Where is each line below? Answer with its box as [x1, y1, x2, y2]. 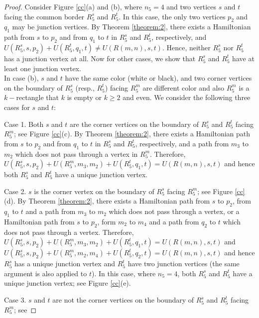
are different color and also [142, 82, 224, 93]
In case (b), [4, 73, 39, 83]
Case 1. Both [4, 118, 44, 129]
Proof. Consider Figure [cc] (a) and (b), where [4, 1, 142, 11]
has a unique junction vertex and [14, 258, 115, 269]
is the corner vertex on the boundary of [34, 186, 154, 196]
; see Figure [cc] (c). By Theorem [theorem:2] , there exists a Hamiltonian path [14, 128, 251, 139]
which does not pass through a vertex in [15, 148, 138, 159]
